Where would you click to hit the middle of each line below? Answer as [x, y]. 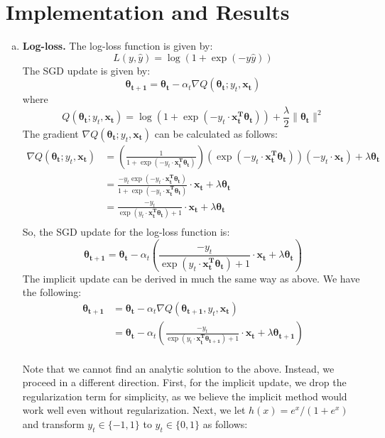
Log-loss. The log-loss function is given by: [118, 46]
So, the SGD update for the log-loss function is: [126, 232]
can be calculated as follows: [216, 133]
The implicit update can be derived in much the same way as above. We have [191, 278]
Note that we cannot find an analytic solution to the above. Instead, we [178, 368]
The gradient [50, 133]
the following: [52, 292]
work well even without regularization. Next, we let [134, 410]
